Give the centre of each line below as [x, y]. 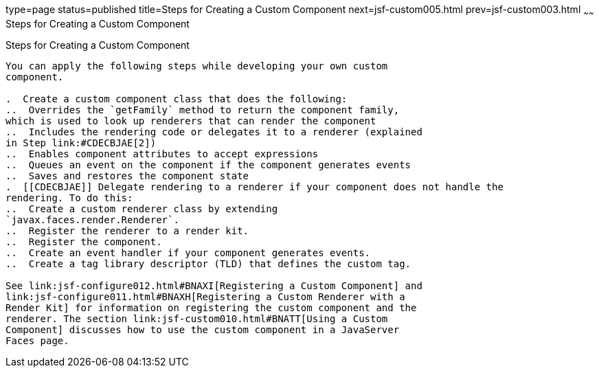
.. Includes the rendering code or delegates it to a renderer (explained [214, 132]
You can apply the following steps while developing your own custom [197, 66]
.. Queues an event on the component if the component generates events [208, 165]
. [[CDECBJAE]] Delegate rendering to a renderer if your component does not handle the [255, 186]
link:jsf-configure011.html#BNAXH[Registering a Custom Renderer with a [205, 296]
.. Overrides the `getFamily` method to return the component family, [203, 110]
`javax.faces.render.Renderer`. [92, 219]
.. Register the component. [84, 241]
